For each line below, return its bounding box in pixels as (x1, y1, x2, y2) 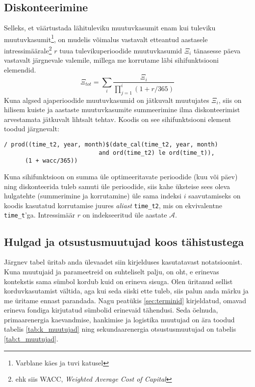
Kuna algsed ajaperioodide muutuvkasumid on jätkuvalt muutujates (4, 95, 209, 105)
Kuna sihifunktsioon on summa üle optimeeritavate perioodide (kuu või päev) (4, 171, 238, 182)
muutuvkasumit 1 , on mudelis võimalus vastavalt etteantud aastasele (4, 32, 208, 44)
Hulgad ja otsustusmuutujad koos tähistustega (4, 234, 244, 249)
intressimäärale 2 (4, 44, 52, 55)
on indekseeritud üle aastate (82, 210, 167, 220)
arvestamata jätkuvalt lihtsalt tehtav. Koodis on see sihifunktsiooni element (4, 114, 231, 124)
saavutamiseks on (188, 191, 241, 201)
